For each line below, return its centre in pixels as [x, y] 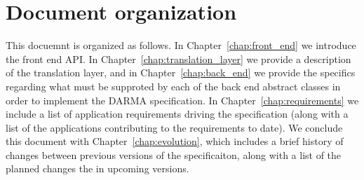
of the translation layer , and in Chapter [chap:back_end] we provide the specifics [181, 72]
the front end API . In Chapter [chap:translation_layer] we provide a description [178, 58]
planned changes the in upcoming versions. [97, 168]
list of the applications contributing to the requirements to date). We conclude [174, 127]
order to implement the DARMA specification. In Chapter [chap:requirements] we [182, 100]
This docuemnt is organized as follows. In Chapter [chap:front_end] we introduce [181, 45]
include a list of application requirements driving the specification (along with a [177, 114]
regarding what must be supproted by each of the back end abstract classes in [173, 86]
